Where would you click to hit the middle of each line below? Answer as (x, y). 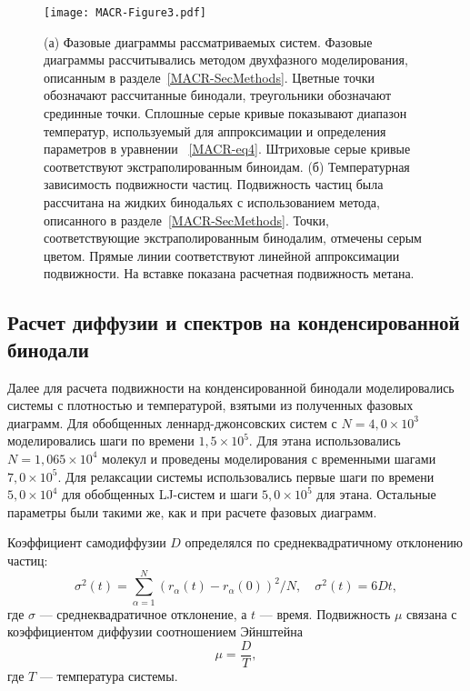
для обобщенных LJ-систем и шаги (160, 494)
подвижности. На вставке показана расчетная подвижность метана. (229, 273)
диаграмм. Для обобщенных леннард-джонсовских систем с (172, 422)
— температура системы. (109, 675)
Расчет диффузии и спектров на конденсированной (234, 322)
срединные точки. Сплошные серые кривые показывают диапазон (225, 113)
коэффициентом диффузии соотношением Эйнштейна (155, 631)
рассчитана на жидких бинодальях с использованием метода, (212, 202)
